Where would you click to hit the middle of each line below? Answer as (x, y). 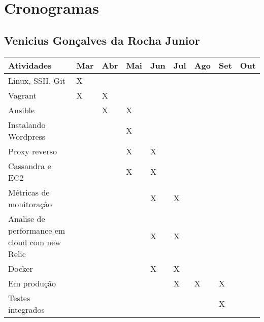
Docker (21, 268)
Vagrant (22, 95)
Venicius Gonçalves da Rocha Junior (102, 40)
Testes (19, 298)
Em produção (32, 283)
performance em (37, 230)
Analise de (27, 218)
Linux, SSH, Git (37, 80)
